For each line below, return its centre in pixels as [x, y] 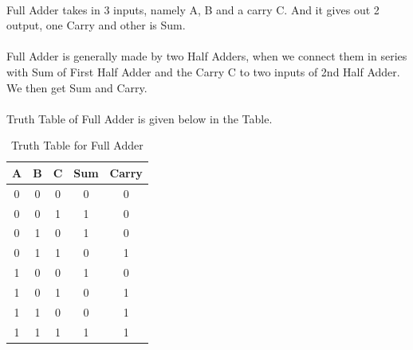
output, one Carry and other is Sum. [96, 25]
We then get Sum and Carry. [77, 87]
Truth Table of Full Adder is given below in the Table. [140, 118]
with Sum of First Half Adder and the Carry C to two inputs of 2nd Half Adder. [203, 71]
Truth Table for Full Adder [77, 145]
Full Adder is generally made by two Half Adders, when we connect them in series [207, 56]
